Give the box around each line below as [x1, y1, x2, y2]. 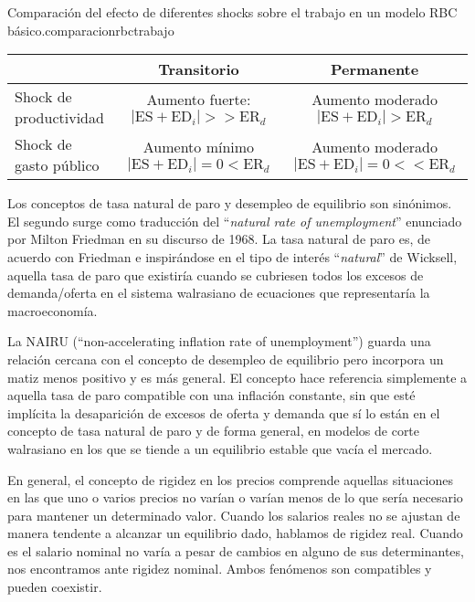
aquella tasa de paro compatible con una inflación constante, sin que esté [7, 385, 416, 405]
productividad [15, 107, 104, 129]
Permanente [330, 58, 419, 80]
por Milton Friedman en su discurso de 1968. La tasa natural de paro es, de [7, 229, 430, 248]
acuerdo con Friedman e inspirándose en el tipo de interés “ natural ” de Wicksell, [7, 247, 458, 266]
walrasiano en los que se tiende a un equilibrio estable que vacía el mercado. [7, 438, 433, 458]
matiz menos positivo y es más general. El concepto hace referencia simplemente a [7, 367, 468, 386]
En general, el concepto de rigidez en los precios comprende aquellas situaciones [7, 470, 453, 489]
